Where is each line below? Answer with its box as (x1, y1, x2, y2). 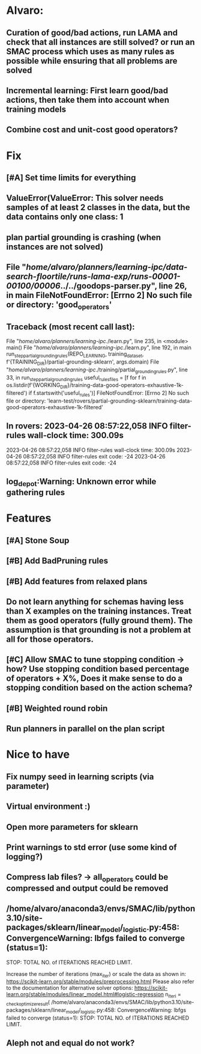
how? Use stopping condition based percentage (6, 664, 190, 674)
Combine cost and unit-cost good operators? (6, 124, 178, 135)
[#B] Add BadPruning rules (6, 556, 109, 566)
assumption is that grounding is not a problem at (6, 625, 191, 635)
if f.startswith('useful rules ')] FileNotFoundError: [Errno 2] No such (28, 389, 190, 398)
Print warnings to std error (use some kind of (6, 842, 177, 852)
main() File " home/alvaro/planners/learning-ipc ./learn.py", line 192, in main (6, 344, 192, 352)
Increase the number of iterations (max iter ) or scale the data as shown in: (6, 970, 187, 979)
